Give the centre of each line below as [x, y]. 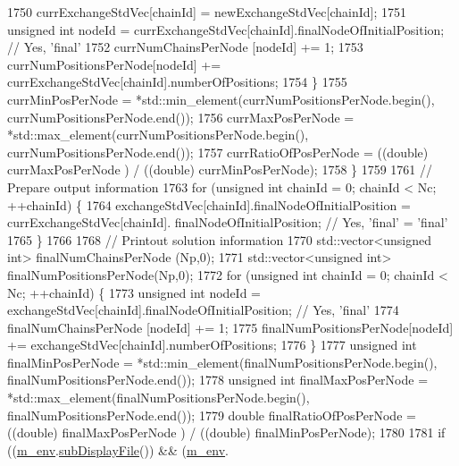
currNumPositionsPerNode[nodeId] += [114, 64]
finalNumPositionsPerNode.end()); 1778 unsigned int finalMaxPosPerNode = [218, 380]
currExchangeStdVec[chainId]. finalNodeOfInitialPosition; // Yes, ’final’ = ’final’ [228, 222]
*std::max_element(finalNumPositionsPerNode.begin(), [159, 398]
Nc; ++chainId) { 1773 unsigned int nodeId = [134, 292]
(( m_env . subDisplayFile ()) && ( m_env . [118, 449]
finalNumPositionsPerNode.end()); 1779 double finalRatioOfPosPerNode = [212, 415]
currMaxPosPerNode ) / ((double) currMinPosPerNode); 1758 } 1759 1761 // [220, 169]
